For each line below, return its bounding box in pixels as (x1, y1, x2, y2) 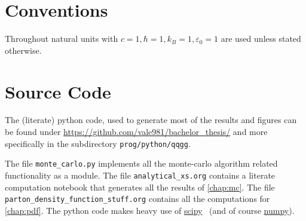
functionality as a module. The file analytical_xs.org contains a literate (5, 168, 276, 181)
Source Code (5, 79, 111, 103)
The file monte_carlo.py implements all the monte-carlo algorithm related (5, 157, 278, 170)
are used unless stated (221, 32, 301, 45)
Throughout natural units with (5, 32, 118, 45)
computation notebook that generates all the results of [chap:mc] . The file (5, 180, 275, 193)
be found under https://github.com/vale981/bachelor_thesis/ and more (5, 125, 268, 138)
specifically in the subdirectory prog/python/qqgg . (5, 137, 191, 149)
